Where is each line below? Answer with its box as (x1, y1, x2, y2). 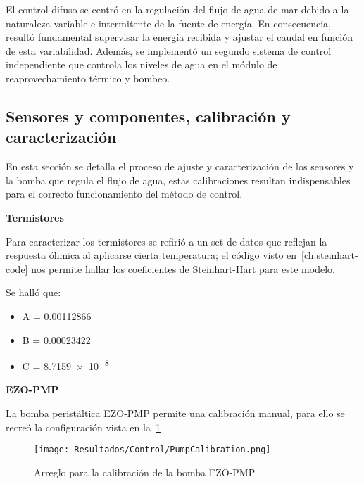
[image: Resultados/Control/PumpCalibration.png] (34, 445, 271, 455)
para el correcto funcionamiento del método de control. (6, 186, 243, 201)
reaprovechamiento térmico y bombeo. (6, 70, 170, 85)
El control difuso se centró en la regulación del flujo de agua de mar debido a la (6, 2, 349, 16)
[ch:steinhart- (301, 248, 358, 262)
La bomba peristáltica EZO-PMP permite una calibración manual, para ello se (6, 405, 345, 420)
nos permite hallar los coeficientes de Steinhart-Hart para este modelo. (31, 261, 335, 276)
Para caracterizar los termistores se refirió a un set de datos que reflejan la (6, 234, 327, 248)
